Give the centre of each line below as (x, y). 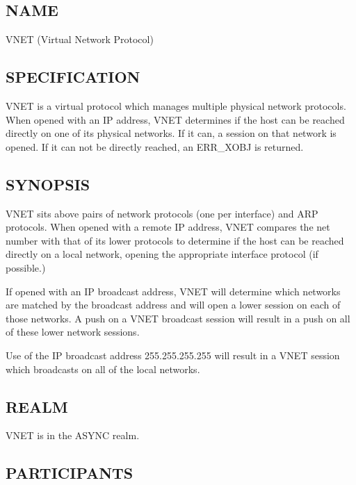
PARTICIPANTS (70, 473)
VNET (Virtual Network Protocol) (80, 39)
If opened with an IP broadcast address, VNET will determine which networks (173, 291)
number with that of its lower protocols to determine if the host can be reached (175, 240)
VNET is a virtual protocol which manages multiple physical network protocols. (176, 106)
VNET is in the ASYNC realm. (73, 435)
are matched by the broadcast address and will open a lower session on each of (173, 305)
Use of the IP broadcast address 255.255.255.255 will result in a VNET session (173, 355)
